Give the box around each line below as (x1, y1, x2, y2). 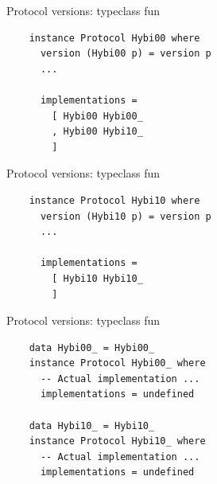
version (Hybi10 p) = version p (40, 210, 211, 222)
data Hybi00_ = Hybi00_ (29, 342, 155, 353)
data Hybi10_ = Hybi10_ (29, 420, 155, 431)
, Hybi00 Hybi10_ (52, 126, 143, 138)
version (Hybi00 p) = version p (40, 48, 211, 60)
